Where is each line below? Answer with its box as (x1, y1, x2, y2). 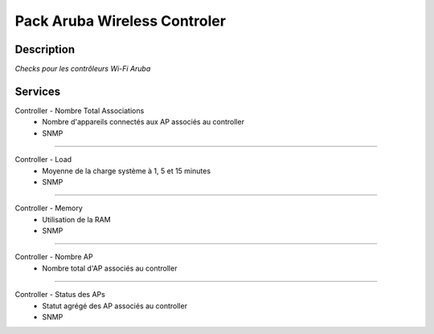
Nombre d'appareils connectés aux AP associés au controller (42, 117, 245, 127)
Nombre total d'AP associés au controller (42, 263, 178, 273)
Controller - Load (14, 155, 72, 165)
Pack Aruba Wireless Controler (14, 12, 227, 30)
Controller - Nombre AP (14, 252, 93, 262)
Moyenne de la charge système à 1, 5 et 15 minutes (42, 165, 211, 176)
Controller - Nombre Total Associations (14, 105, 145, 116)
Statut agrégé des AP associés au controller (42, 301, 188, 311)
